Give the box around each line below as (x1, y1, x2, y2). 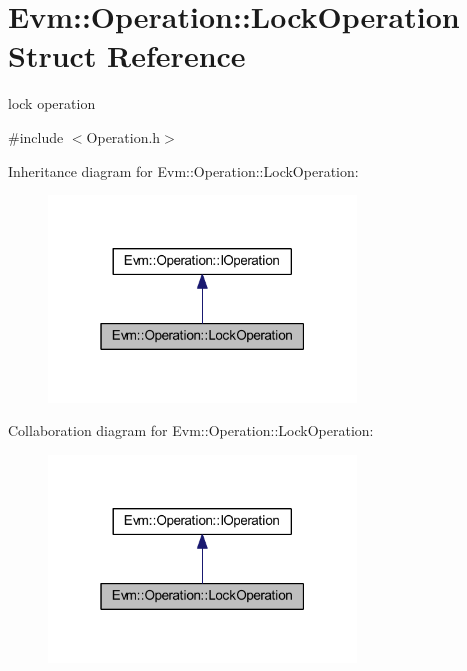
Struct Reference (8, 35, 246, 76)
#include (8, 126, 64, 147)
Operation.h (86, 126, 161, 147)
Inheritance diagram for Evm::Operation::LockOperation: (8, 160, 359, 181)
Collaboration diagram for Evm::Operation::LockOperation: (8, 420, 374, 441)
